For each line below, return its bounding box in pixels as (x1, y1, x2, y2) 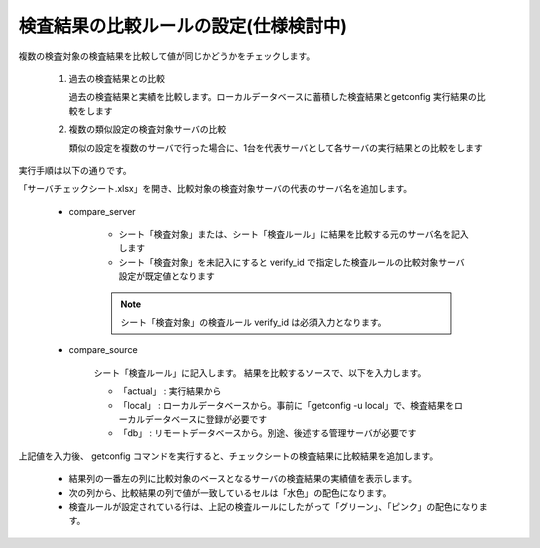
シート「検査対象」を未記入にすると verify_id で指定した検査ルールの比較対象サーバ (118, 256, 465, 268)
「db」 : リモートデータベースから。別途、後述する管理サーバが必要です (118, 427, 417, 439)
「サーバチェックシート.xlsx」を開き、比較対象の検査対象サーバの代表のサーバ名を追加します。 (18, 183, 413, 195)
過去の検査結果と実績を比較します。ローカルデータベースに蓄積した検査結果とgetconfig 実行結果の (68, 91, 477, 103)
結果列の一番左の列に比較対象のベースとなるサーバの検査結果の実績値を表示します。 (68, 473, 418, 485)
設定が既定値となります (118, 270, 215, 282)
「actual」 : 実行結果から (118, 385, 222, 397)
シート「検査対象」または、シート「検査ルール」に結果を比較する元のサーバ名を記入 (118, 228, 469, 240)
